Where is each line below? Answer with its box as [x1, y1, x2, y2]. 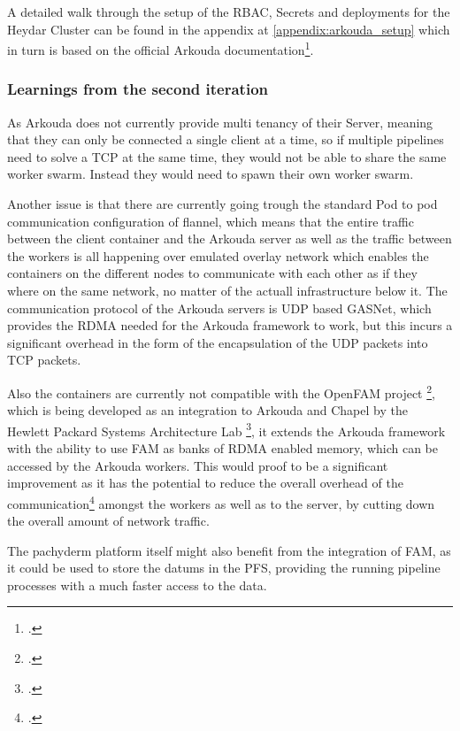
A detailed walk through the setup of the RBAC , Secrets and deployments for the [7, 3, 450, 20]
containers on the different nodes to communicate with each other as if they [7, 264, 418, 282]
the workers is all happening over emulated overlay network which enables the [7, 246, 429, 265]
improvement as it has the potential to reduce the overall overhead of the [7, 473, 403, 492]
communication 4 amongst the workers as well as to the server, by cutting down [7, 491, 435, 512]
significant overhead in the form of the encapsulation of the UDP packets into [7, 333, 428, 351]
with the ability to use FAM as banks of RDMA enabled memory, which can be [7, 439, 438, 458]
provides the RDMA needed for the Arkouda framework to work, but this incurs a [7, 316, 453, 335]
